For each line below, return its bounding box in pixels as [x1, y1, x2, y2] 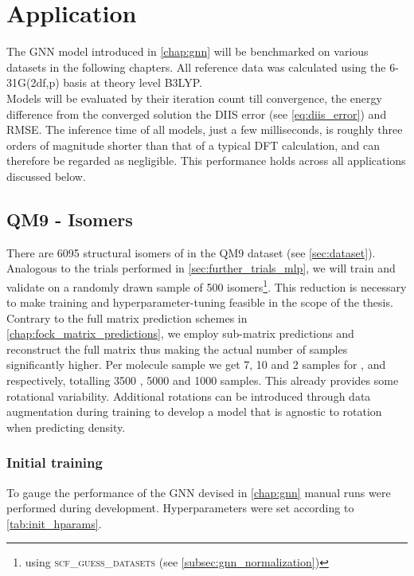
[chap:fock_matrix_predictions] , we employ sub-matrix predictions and [6, 325, 354, 342]
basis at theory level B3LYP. [63, 74, 202, 91]
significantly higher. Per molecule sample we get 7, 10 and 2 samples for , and [6, 356, 386, 373]
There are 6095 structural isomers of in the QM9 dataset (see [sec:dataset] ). [6, 244, 376, 261]
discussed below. [6, 167, 86, 184]
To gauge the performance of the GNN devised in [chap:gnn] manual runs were [6, 484, 391, 500]
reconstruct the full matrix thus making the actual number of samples [6, 340, 348, 357]
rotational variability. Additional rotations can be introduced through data [6, 387, 371, 404]
